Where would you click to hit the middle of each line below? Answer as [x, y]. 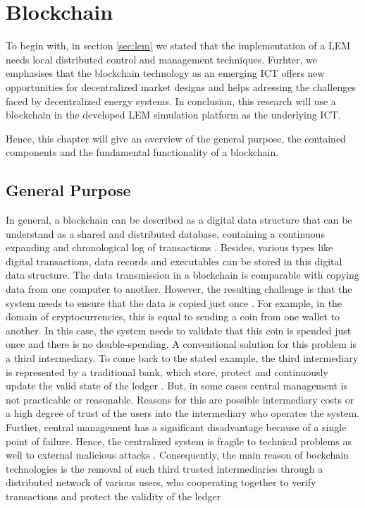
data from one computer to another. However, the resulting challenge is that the [179, 289]
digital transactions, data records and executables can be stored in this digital [174, 261]
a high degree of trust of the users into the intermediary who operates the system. [182, 413]
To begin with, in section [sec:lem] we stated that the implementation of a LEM [178, 46]
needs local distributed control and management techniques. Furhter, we [161, 59]
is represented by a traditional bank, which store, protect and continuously [167, 371]
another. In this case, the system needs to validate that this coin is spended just [179, 330]
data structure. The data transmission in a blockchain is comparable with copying [182, 275]
